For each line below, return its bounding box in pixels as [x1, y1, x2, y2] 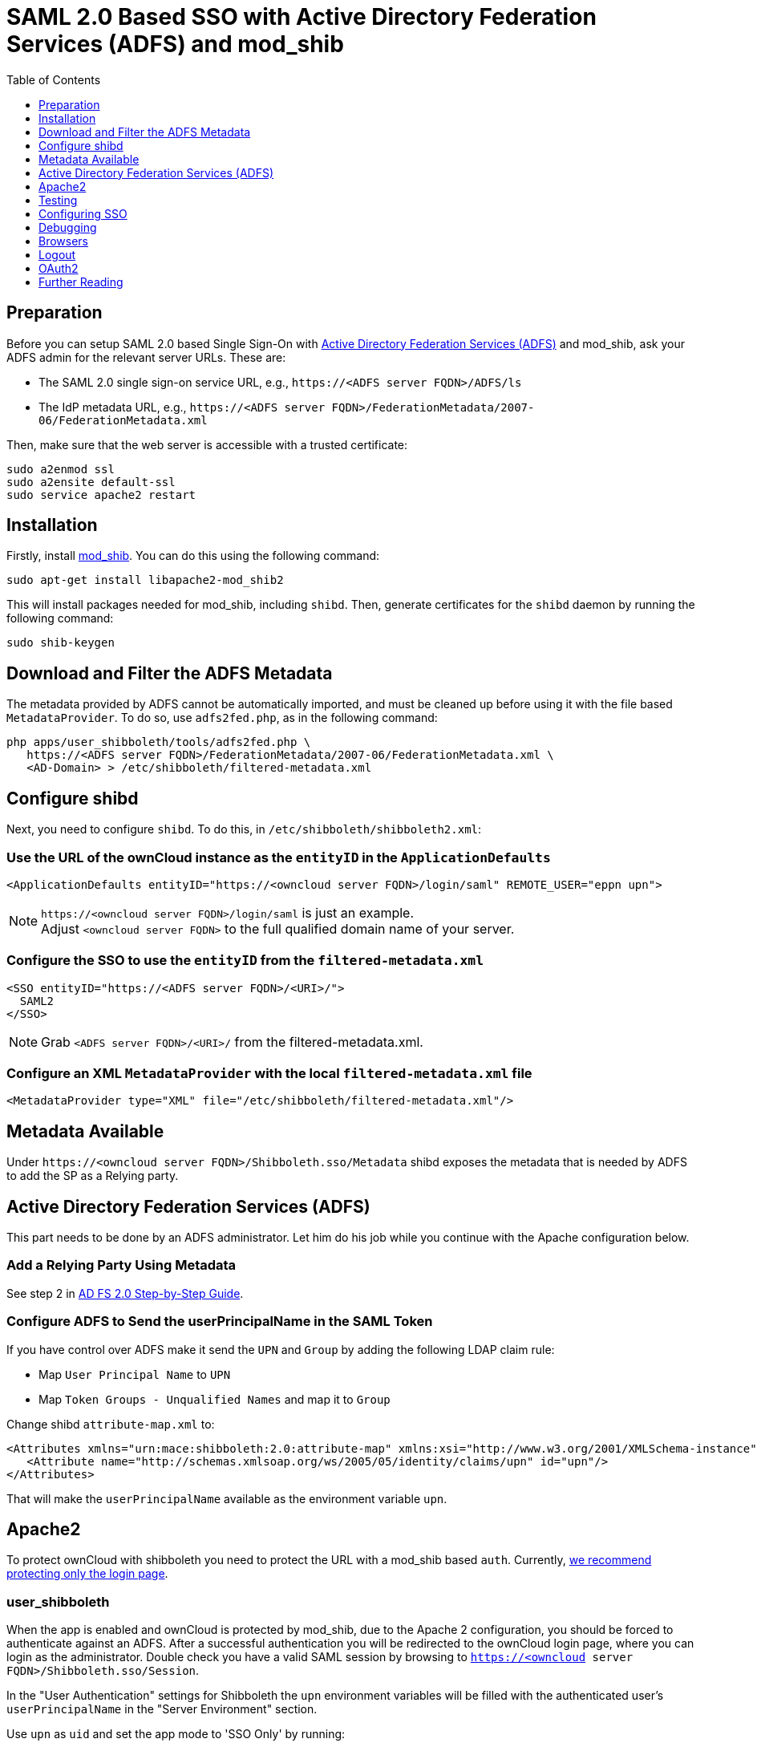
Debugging [38, 220, 97, 234]
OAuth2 [38, 261, 79, 275]
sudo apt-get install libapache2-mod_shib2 [6, 574, 284, 587]
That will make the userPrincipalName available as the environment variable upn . [6, 1491, 447, 1506]
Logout [38, 247, 76, 261]
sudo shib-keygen [6, 636, 115, 650]
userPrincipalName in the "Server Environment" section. [6, 1702, 318, 1717]
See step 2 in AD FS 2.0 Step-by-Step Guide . [6, 1286, 244, 1300]
